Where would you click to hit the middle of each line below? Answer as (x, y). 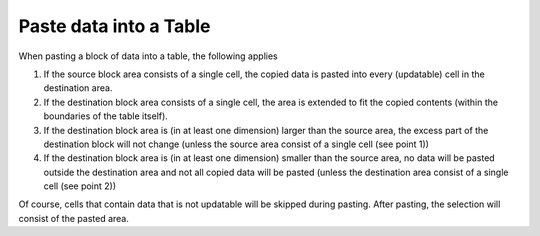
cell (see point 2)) (80, 186)
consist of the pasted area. (73, 218)
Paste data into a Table (114, 26)
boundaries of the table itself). (106, 116)
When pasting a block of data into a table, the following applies (148, 56)
